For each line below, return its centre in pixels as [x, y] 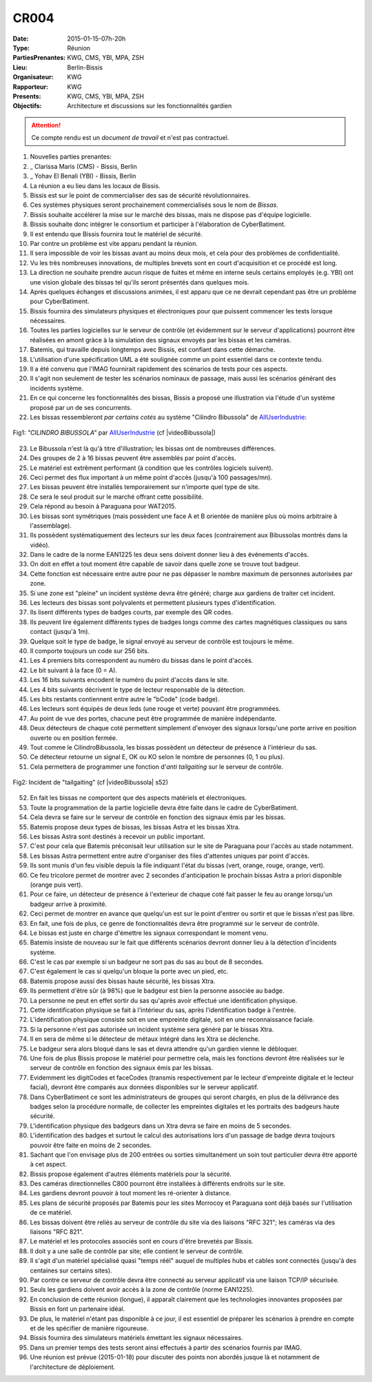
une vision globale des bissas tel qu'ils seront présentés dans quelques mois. [139, 282]
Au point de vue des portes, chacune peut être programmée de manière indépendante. [153, 718]
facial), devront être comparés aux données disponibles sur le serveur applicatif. [144, 1087]
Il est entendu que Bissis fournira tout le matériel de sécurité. [116, 234]
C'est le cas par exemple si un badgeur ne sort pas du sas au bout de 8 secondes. [147, 962]
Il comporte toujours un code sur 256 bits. [90, 650]
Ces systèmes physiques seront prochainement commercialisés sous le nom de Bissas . [154, 205]
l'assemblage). [51, 525]
